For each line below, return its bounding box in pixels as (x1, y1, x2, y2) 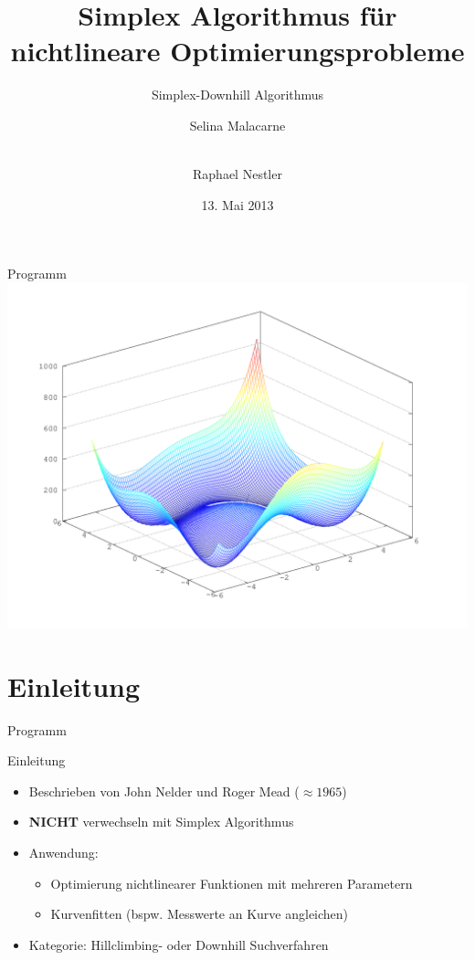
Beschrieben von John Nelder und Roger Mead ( (28, 781, 300, 800)
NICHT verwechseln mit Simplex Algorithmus (28, 812, 294, 831)
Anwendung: (28, 842, 99, 861)
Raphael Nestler (193, 164, 282, 184)
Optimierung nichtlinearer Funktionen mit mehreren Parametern (50, 873, 413, 892)
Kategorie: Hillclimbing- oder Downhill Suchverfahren (28, 934, 329, 954)
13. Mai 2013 (201, 195, 274, 214)
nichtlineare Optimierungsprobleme (10, 32, 465, 69)
